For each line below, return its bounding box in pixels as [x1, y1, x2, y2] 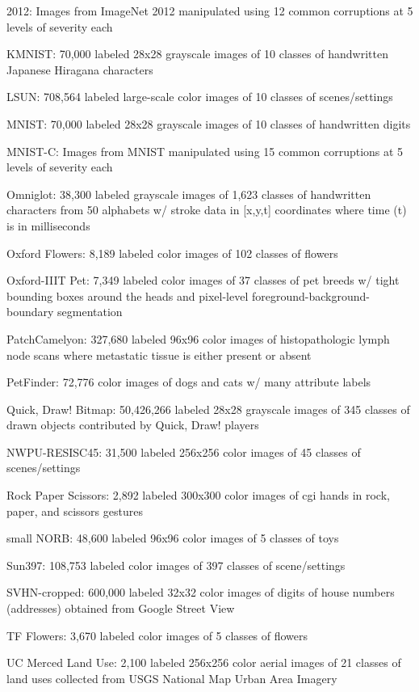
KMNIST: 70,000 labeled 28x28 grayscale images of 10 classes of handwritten [6, 45, 388, 62]
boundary [6, 303, 54, 320]
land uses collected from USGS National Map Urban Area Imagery [6, 669, 337, 686]
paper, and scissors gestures [6, 502, 143, 519]
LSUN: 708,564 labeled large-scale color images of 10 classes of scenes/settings [6, 88, 393, 105]
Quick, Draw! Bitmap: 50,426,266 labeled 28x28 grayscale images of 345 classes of [6, 400, 410, 417]
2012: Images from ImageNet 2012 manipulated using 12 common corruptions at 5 [6, 2, 413, 19]
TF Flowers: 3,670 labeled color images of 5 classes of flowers [6, 627, 308, 643]
